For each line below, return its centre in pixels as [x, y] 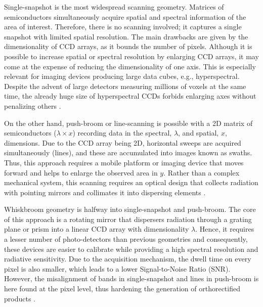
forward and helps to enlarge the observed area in [81, 172]
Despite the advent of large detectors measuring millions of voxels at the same [125, 86]
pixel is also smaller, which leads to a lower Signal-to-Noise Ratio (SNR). [117, 268]
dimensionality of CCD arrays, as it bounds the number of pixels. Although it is [128, 46]
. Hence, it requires [225, 229]
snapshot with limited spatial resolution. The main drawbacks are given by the [126, 36]
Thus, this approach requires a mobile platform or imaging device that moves [124, 162]
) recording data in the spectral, [122, 133]
